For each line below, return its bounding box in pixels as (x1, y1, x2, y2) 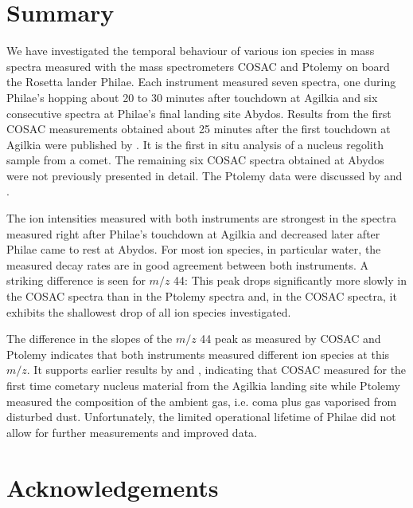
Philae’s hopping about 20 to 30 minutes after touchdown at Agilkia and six (6, 89, 378, 105)
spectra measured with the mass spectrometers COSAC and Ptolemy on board (6, 57, 390, 74)
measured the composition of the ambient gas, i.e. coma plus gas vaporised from (6, 392, 397, 409)
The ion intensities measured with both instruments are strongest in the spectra (6, 210, 397, 226)
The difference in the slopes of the (6, 330, 173, 347)
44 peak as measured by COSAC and (200, 330, 381, 347)
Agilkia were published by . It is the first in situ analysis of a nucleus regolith (6, 136, 384, 152)
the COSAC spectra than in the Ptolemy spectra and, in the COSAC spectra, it (6, 288, 397, 305)
